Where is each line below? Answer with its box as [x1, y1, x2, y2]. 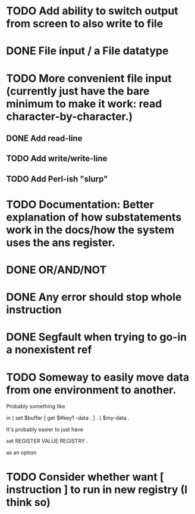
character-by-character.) [6, 109, 133, 123]
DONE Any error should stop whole [6, 291, 182, 304]
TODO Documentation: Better [6, 198, 155, 211]
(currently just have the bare [6, 84, 150, 98]
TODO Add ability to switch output [6, 4, 178, 18]
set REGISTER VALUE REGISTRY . [6, 438, 88, 445]
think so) [6, 495, 51, 509]
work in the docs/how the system [6, 223, 175, 236]
